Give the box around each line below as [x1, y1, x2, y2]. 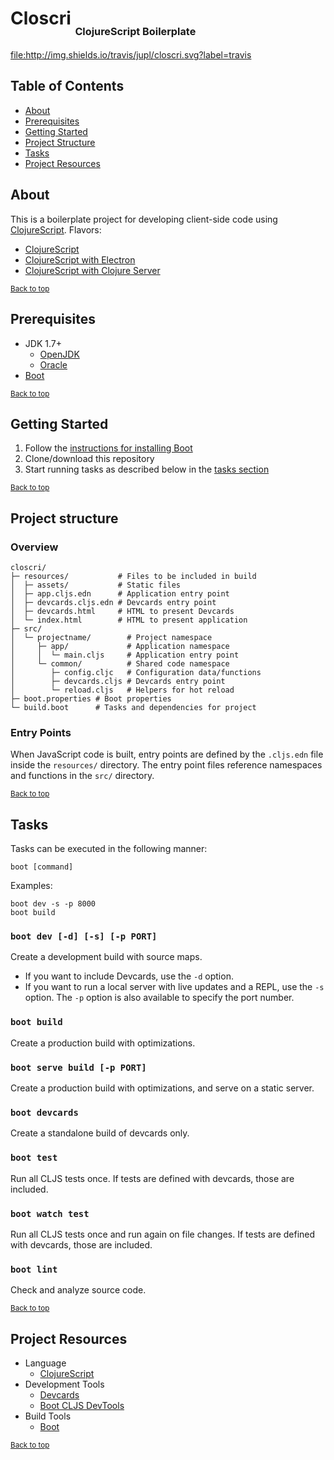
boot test [10, 1152, 58, 1164]
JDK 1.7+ [24, 337, 62, 349]
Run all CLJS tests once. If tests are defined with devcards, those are [10, 1172, 295, 1184]
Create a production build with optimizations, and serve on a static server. [10, 1082, 315, 1094]
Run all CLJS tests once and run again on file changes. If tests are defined [10, 1228, 316, 1240]
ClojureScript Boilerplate [74, 25, 197, 39]
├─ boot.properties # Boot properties [10, 694, 172, 704]
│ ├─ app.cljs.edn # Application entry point [10, 589, 230, 599]
